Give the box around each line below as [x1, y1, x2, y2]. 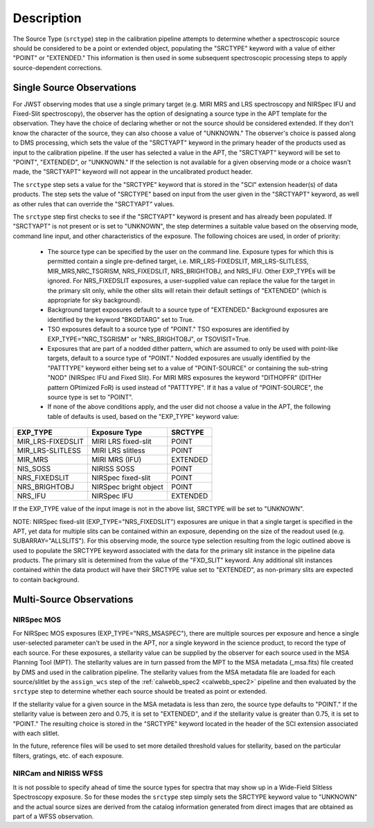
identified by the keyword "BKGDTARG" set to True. [47, 315, 194, 323]
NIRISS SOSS [91, 464, 135, 474]
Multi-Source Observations [12, 593, 134, 605]
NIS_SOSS [17, 464, 51, 474]
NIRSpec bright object [91, 482, 164, 492]
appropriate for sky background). [47, 296, 142, 305]
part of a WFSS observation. [12, 812, 94, 820]
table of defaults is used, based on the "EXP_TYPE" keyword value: [47, 412, 240, 420]
